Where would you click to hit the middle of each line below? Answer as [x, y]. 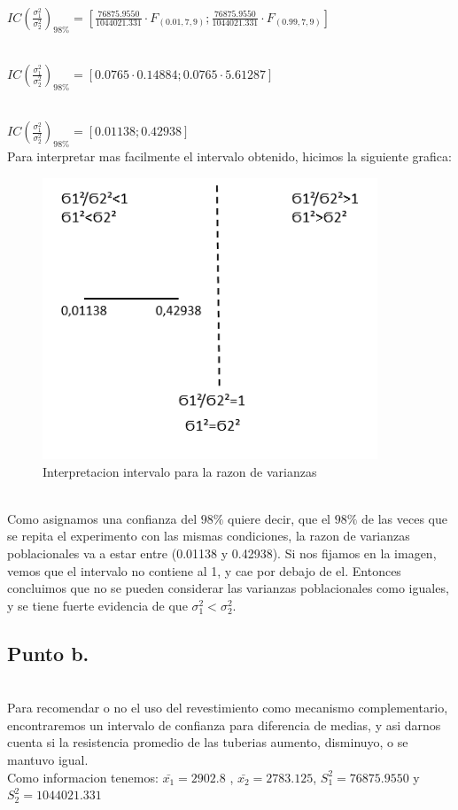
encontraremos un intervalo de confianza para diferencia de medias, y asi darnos [224, 724]
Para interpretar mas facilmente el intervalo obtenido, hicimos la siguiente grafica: [229, 156]
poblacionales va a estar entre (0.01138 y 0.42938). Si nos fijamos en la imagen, [222, 553]
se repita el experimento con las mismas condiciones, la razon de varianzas [209, 536]
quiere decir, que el [279, 518]
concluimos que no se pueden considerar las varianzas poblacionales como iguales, [228, 588]
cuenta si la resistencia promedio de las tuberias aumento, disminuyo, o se [208, 742]
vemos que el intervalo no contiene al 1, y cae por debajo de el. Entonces [204, 570]
